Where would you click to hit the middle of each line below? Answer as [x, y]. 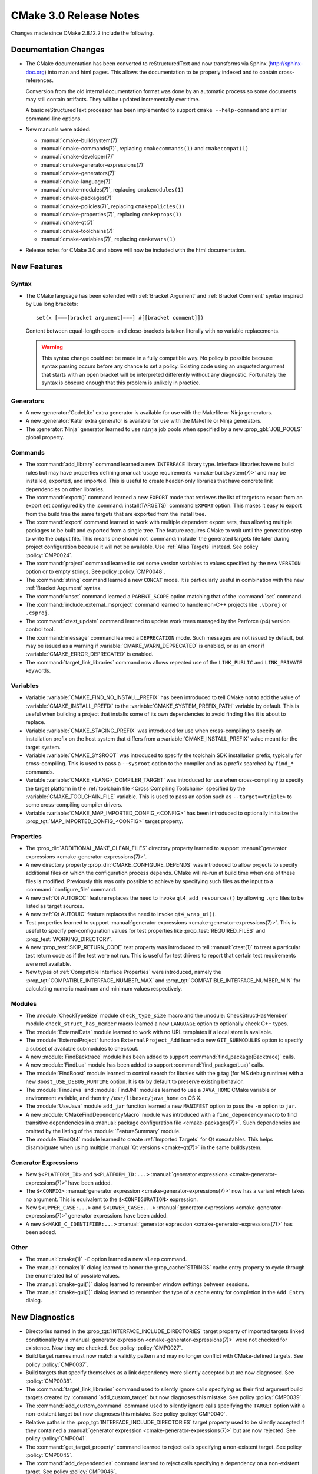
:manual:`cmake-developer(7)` [77, 157]
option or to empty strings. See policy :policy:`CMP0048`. [95, 571]
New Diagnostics [43, 1317]
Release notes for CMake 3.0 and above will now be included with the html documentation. [136, 250]
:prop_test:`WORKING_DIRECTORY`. [69, 939]
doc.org [35, 72]
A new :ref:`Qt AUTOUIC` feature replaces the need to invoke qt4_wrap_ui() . [121, 914]
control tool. [40, 629]
